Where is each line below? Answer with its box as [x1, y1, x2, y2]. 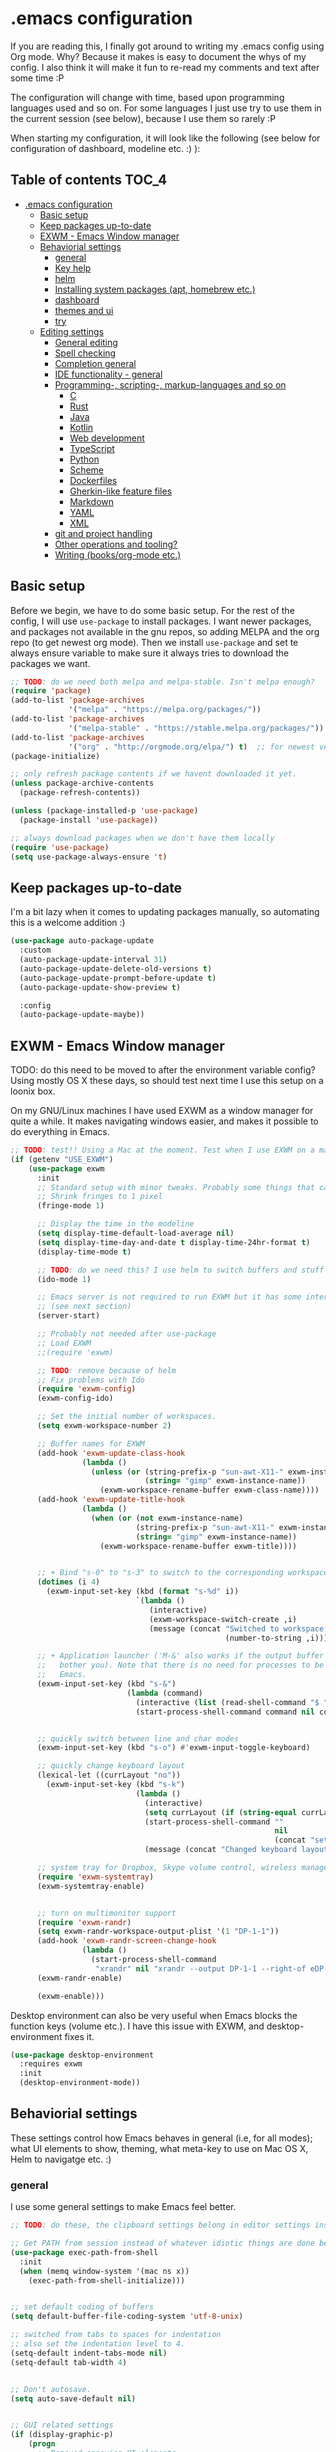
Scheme [69, 463, 105, 476]
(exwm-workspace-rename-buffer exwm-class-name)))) [99, 1485, 320, 1496]
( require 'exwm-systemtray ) [36, 1872, 155, 1882]
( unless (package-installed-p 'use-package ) [10, 806, 199, 816]
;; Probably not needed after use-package [36, 1329, 217, 1339]
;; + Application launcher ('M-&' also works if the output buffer [36, 1651, 325, 1661]
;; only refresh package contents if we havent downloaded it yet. [10, 769, 298, 779]
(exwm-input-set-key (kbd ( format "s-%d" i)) [46, 1587, 240, 1597]
